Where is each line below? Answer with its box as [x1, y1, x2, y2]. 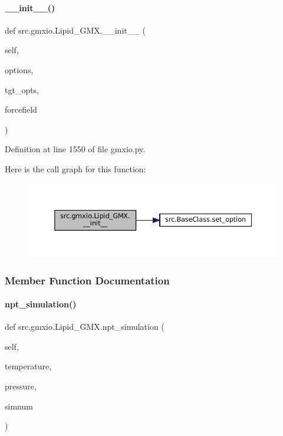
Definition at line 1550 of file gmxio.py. [5, 143, 146, 155]
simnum [5, 399, 33, 412]
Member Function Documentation [5, 273, 170, 287]
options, [5, 63, 34, 76]
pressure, [5, 380, 37, 392]
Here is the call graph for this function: [5, 162, 146, 175]
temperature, [5, 360, 52, 372]
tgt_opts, [5, 83, 40, 96]
